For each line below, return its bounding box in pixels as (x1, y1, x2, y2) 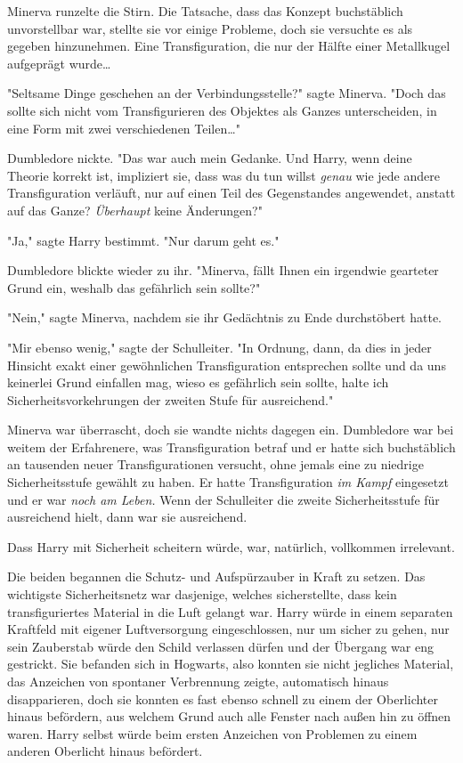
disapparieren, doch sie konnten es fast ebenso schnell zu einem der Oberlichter (7, 689, 439, 708)
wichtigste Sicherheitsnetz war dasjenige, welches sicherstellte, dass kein (7, 585, 397, 604)
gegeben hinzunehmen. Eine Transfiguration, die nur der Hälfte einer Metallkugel (7, 37, 451, 55)
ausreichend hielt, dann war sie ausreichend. (7, 507, 248, 526)
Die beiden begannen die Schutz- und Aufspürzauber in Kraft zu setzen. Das (7, 567, 426, 586)
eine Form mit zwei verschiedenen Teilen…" (7, 118, 240, 137)
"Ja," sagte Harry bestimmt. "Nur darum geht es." (7, 231, 280, 249)
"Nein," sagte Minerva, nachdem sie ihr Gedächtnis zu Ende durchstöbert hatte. (7, 308, 443, 327)
